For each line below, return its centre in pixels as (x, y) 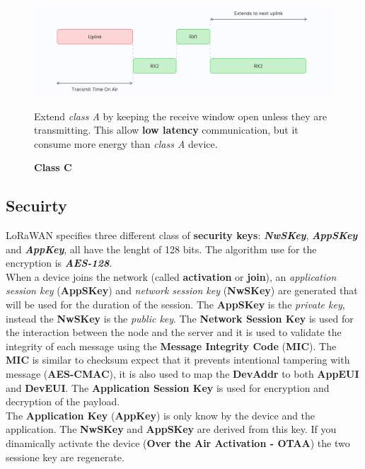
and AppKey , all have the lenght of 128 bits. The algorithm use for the (161, 249)
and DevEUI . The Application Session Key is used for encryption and (168, 387)
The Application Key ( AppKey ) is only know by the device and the (161, 415)
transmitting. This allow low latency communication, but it (166, 130)
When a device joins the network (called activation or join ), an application (171, 276)
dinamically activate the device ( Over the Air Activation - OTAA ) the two (178, 443)
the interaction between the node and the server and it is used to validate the (174, 332)
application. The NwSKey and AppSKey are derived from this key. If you (171, 429)
